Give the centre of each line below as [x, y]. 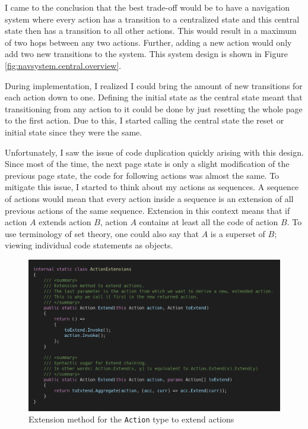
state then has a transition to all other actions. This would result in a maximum [151, 31]
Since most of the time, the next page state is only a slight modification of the [147, 164]
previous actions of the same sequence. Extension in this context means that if [147, 210]
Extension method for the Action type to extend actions [131, 419]
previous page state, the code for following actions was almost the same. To [142, 175]
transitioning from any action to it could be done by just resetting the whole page [154, 108]
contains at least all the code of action [209, 222]
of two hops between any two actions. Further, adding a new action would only [148, 42]
